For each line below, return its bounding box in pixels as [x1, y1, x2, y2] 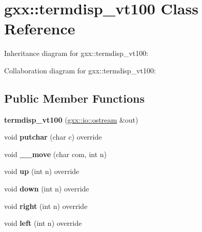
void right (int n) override [4, 200, 88, 211]
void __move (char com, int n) [4, 148, 107, 159]
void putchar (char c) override [4, 131, 102, 142]
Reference [4, 18, 75, 39]
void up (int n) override [4, 166, 79, 177]
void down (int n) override [4, 183, 89, 194]
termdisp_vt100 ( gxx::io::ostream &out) [4, 114, 138, 125]
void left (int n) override [4, 218, 82, 228]
